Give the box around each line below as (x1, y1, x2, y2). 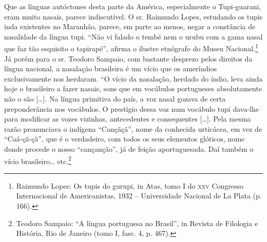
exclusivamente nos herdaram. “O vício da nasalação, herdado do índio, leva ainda (4, 73, 263, 84)
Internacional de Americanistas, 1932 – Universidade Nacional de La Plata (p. (16, 190, 262, 201)
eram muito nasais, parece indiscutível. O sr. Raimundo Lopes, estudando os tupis (4, 11, 263, 22)
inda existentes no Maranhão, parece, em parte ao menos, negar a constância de (4, 21, 256, 32)
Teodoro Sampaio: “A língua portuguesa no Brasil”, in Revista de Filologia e (16, 217, 258, 228)
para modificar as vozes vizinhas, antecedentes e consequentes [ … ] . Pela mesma (4, 113, 251, 124)
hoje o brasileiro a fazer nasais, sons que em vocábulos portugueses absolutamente (4, 83, 262, 94)
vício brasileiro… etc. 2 (4, 154, 71, 166)
